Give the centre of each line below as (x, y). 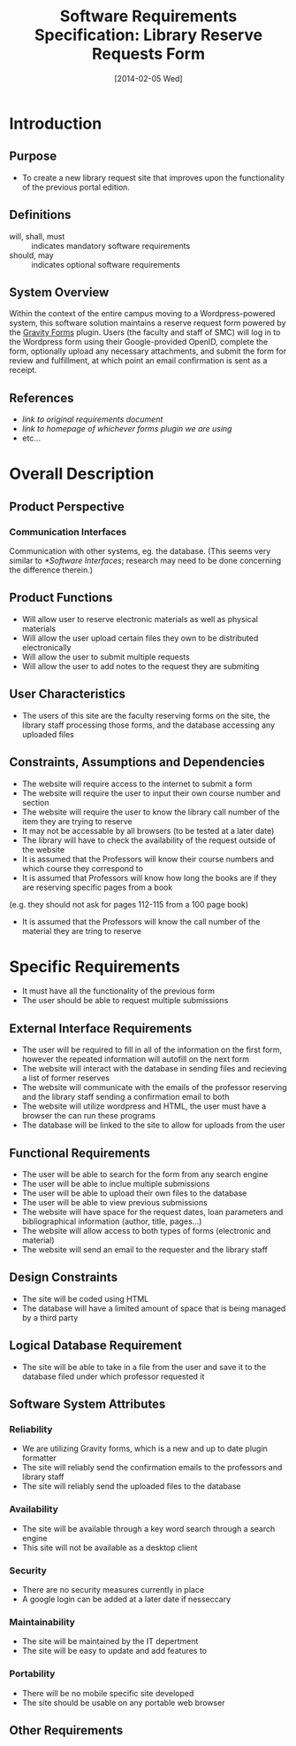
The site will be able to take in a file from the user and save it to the (144, 1367)
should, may (32, 255)
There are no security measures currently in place (113, 1589)
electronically (46, 647)
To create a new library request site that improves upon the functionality (153, 177)
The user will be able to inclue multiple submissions (116, 1184)
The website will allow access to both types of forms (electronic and (146, 1231)
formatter (39, 1458)
